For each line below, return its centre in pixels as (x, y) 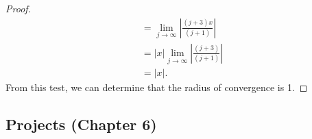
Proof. (18, 8)
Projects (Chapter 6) (81, 124)
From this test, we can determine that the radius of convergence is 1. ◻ (157, 87)
